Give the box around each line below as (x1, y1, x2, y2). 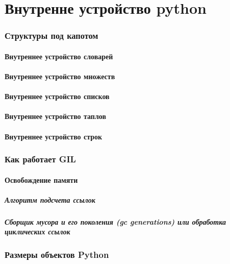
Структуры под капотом (5, 29, 98, 42)
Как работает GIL (5, 153, 76, 165)
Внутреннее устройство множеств (5, 71, 115, 81)
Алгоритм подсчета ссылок (5, 194, 95, 205)
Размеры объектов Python (5, 248, 109, 261)
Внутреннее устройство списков (5, 91, 110, 102)
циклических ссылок (5, 226, 70, 237)
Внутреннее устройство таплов (5, 111, 106, 122)
